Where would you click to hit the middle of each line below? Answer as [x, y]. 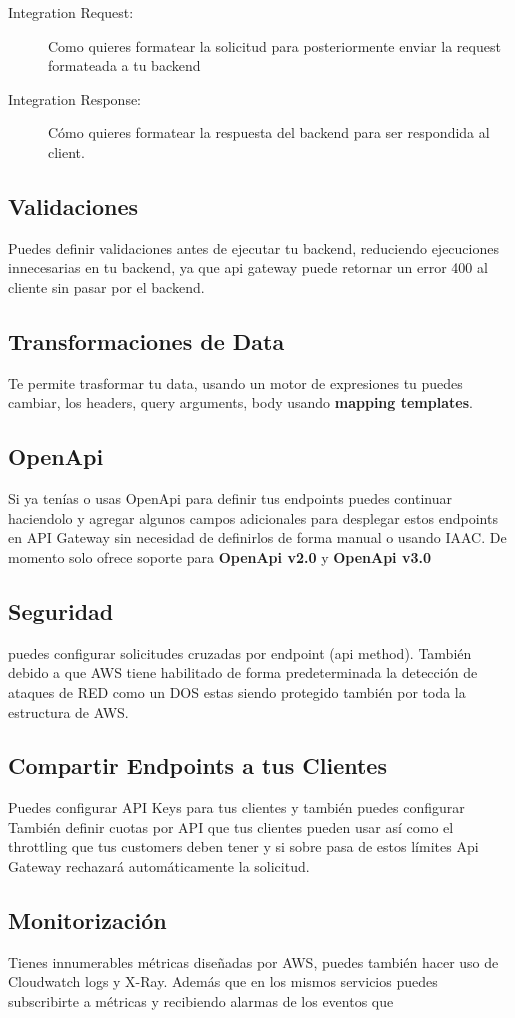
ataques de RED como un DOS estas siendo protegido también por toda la [237, 691]
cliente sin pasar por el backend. [106, 286]
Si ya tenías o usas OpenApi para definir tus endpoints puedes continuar [230, 498]
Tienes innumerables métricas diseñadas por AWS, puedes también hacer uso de [253, 961]
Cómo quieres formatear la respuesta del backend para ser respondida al [269, 132]
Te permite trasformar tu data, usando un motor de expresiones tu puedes [235, 382]
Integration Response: [74, 98]
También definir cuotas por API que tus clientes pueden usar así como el [231, 826]
